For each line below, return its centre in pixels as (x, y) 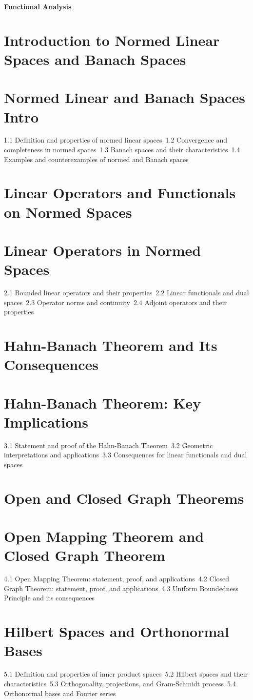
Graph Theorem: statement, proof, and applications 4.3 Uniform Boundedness (121, 588)
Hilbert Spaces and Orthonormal (117, 631)
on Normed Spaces (68, 212)
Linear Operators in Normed (103, 250)
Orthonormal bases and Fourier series (60, 693)
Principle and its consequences (49, 598)
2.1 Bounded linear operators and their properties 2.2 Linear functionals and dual (126, 293)
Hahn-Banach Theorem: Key (103, 402)
